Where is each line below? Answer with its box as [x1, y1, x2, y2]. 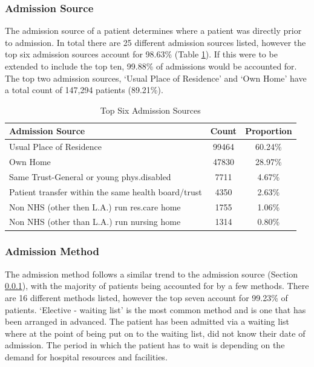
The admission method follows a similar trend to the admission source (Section [5, 267, 298, 280]
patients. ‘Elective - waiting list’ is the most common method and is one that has [5, 303, 306, 316]
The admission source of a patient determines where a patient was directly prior [5, 24, 302, 37]
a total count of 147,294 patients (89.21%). [5, 83, 163, 96]
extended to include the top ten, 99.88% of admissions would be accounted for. [5, 60, 297, 72]
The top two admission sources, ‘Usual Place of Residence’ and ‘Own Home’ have [5, 71, 307, 84]
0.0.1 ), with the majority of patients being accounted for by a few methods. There [5, 279, 309, 292]
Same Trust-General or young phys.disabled [9, 170, 171, 183]
